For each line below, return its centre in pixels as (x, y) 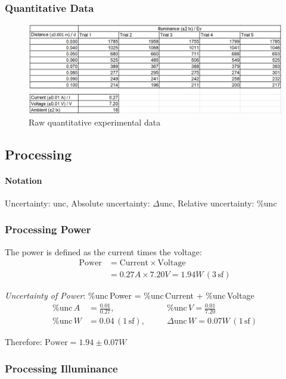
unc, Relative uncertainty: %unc (218, 203)
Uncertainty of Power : (45, 295)
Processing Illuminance (61, 368)
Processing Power (48, 229)
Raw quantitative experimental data (95, 122)
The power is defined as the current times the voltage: (103, 251)
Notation (24, 180)
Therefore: (24, 342)
